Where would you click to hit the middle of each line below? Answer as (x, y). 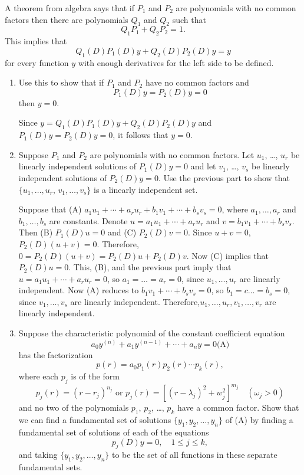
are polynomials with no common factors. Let (172, 154)
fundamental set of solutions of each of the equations (114, 432)
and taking (38, 455)
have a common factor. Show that (238, 407)
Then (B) (36, 232)
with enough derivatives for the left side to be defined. (176, 62)
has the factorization (56, 354)
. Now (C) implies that (227, 255)
